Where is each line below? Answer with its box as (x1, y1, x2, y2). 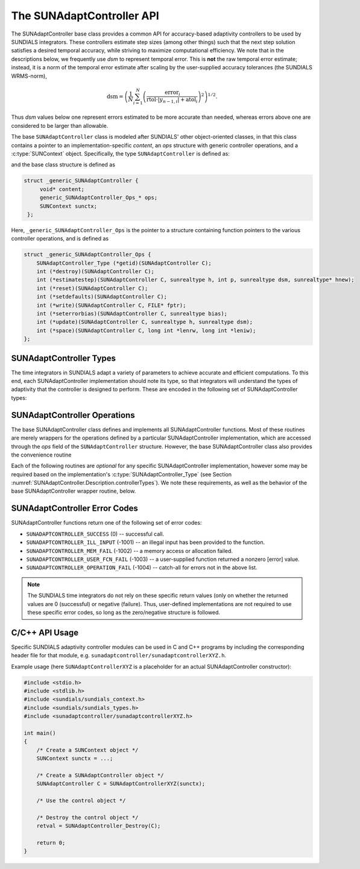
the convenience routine (11, 451, 72, 458)
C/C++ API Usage (11, 627, 78, 637)
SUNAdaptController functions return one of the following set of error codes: (11, 519, 202, 526)
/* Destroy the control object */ (36, 814, 139, 821)
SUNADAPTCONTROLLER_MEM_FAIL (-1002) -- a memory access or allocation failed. (26, 547, 233, 554)
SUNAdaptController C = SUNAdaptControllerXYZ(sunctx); (36, 780, 206, 787)
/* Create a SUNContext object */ (36, 747, 139, 753)
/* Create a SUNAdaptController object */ (36, 772, 164, 779)
